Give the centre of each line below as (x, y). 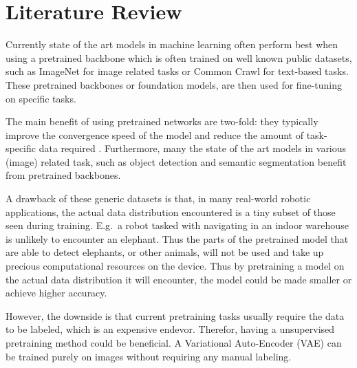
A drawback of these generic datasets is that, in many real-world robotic (158, 198)
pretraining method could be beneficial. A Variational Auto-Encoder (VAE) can (174, 343)
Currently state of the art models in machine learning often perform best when (172, 44)
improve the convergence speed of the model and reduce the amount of (154, 134)
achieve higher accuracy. (56, 293)
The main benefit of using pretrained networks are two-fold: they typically (162, 121)
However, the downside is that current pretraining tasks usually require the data (175, 315)
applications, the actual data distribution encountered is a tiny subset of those (171, 212)
